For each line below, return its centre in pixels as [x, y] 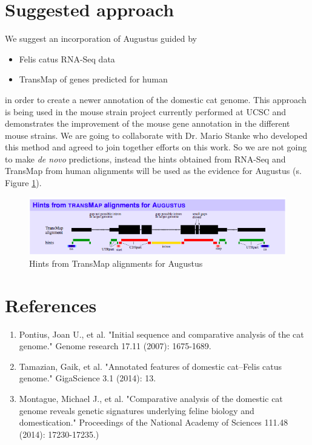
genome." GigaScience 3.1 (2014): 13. [88, 378]
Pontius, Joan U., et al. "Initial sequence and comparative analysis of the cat [161, 334]
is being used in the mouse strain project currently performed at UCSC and [146, 111]
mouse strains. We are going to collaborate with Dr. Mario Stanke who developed [156, 135]
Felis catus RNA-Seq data [67, 59]
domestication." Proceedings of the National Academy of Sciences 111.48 [154, 422]
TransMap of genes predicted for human [93, 79]
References [51, 305]
